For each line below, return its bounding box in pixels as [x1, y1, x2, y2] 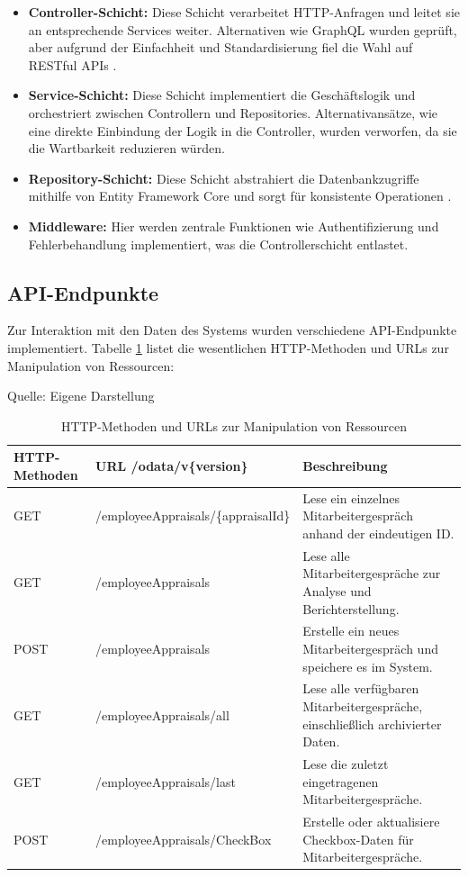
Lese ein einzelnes [302, 488, 400, 507]
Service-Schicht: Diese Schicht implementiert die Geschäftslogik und [28, 86, 416, 104]
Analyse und [302, 581, 372, 600]
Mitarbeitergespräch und [302, 638, 438, 657]
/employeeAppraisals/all [95, 705, 229, 724]
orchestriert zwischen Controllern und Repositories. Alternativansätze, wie [28, 103, 438, 122]
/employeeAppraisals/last [95, 772, 236, 791]
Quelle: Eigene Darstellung [7, 386, 155, 405]
